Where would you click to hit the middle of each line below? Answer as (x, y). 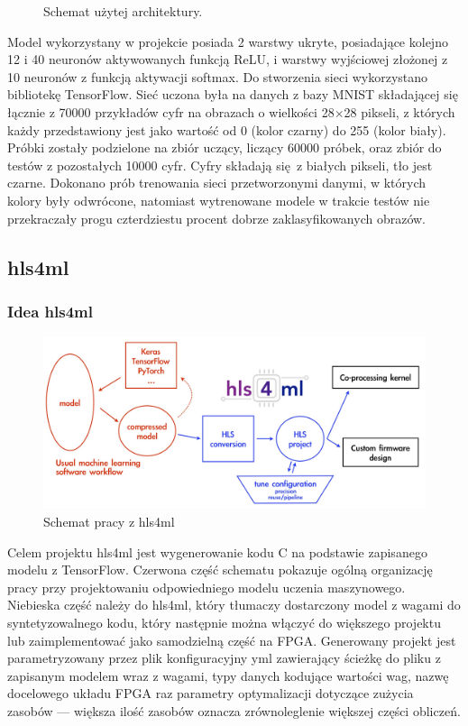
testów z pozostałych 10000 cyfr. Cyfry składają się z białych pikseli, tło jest (220, 165)
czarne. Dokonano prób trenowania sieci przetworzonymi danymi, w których (217, 183)
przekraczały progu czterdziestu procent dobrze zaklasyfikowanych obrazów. (217, 218)
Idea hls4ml (50, 311)
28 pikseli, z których (399, 111)
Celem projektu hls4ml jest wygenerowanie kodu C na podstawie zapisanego (217, 551)
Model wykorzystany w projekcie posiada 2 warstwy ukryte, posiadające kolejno (228, 41)
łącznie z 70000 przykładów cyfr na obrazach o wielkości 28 (171, 111)
